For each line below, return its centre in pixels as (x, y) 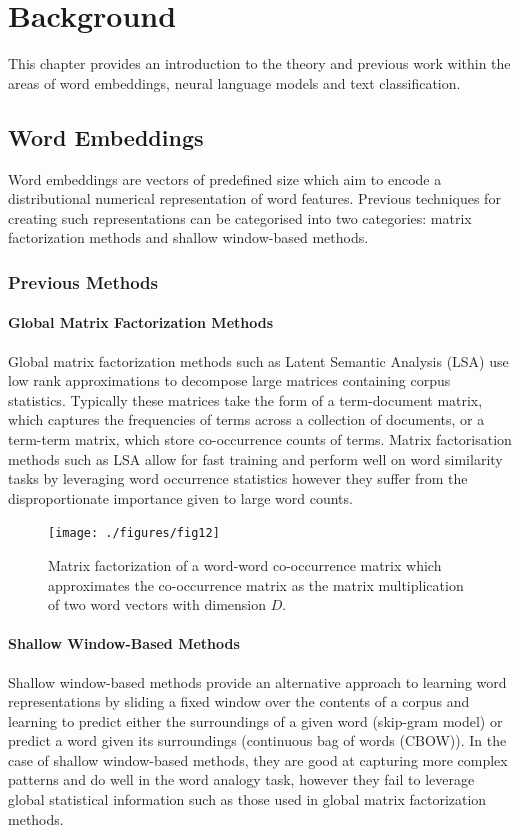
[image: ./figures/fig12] (134, 533)
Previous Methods (83, 281)
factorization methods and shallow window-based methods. (188, 237)
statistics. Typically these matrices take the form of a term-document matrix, (245, 399)
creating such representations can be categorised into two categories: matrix (240, 217)
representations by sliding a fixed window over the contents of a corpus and (239, 701)
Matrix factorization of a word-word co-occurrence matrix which (245, 564)
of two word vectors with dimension (157, 604)
